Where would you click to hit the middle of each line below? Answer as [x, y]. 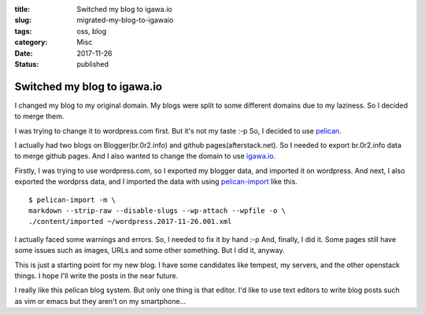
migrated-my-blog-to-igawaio [125, 20]
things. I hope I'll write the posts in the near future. [96, 276]
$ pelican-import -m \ [72, 200]
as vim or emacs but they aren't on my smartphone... [100, 301]
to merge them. [39, 116]
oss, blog [92, 31]
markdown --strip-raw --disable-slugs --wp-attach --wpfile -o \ [157, 211]
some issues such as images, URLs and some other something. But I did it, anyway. [150, 251]
